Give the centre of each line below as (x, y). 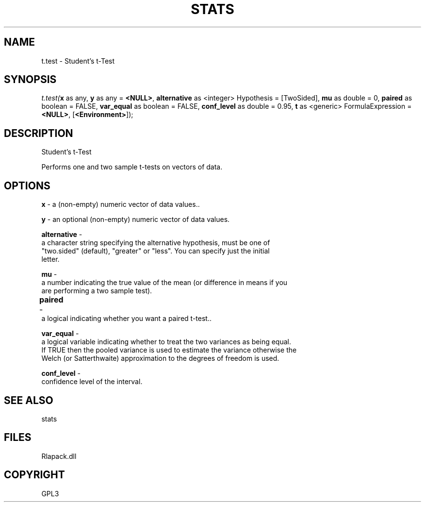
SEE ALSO (29, 400)
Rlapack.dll (59, 456)
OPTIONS (27, 186)
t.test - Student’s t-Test (78, 61)
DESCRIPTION (39, 133)
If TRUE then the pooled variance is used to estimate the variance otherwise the (169, 350)
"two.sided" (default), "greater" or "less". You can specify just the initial (155, 251)
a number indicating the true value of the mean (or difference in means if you (164, 283)
